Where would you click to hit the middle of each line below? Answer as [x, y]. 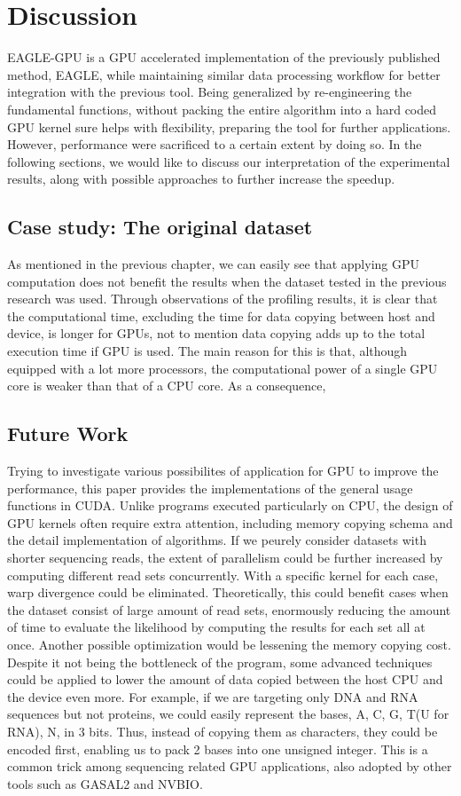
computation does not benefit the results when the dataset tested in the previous [227, 281]
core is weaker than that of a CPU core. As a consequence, [167, 386]
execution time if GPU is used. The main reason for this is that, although [207, 351]
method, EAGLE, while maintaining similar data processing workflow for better [224, 74]
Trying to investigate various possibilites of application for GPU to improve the [223, 471]
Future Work [68, 433]
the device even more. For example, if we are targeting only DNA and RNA [213, 696]
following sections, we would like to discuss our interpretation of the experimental [229, 161]
